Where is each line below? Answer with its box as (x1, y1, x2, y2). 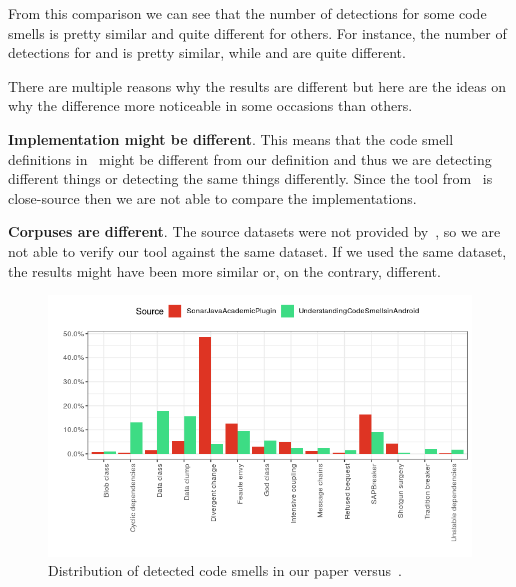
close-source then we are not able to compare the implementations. (8, 187, 417, 208)
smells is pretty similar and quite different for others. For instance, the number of (8, 22, 507, 43)
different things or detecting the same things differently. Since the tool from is (8, 168, 493, 189)
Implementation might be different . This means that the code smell (8, 128, 454, 149)
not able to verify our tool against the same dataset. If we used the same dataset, (8, 240, 507, 261)
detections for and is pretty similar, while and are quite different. (8, 42, 406, 63)
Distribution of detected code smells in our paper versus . (48, 560, 402, 581)
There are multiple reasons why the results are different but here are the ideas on (8, 75, 507, 96)
